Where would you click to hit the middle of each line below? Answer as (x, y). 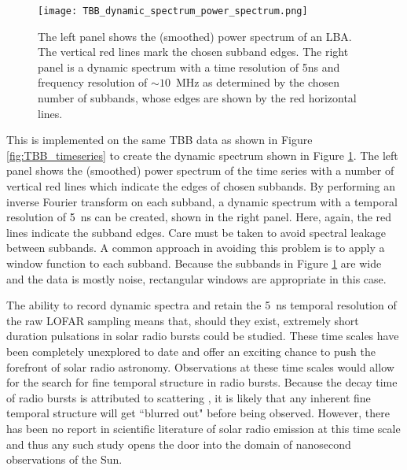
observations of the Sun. (64, 459)
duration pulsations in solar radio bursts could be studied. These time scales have (203, 336)
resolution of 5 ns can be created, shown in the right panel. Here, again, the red (199, 217)
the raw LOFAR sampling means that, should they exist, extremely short (183, 320)
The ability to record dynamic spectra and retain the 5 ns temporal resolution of (202, 305)
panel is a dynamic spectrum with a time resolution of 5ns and (189, 67)
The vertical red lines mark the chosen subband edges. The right (193, 52)
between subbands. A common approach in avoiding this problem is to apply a (196, 248)
